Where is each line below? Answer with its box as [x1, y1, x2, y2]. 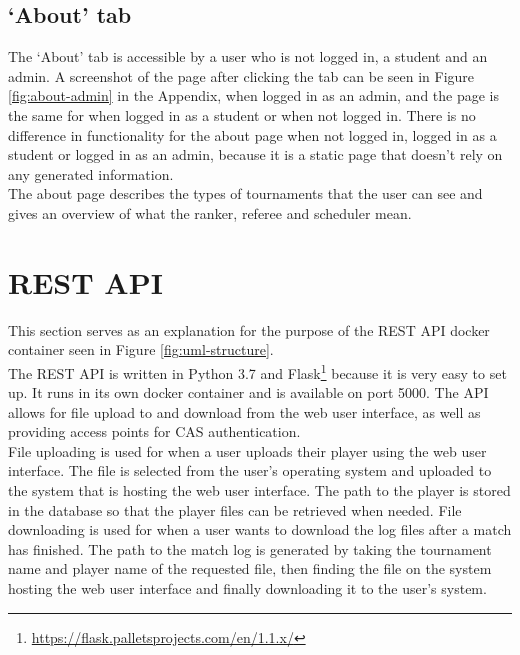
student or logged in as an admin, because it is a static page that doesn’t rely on [8, 144, 503, 165]
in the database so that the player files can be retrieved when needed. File [8, 499, 462, 520]
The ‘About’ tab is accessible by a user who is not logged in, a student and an [8, 46, 488, 67]
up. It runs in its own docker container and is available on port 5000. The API [8, 382, 489, 403]
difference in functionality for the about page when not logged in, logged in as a [8, 124, 497, 145]
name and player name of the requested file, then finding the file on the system [8, 558, 492, 579]
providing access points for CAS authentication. [8, 421, 301, 442]
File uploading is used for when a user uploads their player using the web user [8, 440, 487, 461]
